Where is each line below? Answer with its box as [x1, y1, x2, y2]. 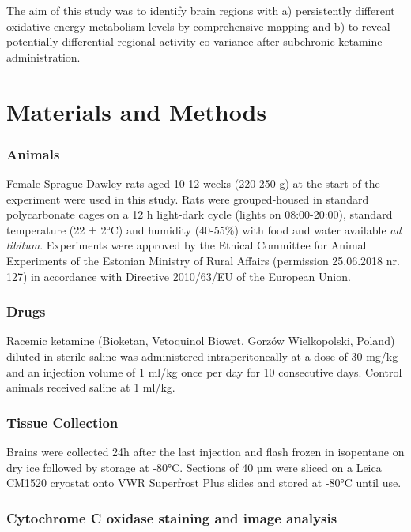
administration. [6, 48, 81, 65]
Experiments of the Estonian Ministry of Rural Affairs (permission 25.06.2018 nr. [6, 252, 400, 268]
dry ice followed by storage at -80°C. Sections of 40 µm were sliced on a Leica [6, 459, 382, 475]
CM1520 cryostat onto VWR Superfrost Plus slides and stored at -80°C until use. [6, 474, 402, 491]
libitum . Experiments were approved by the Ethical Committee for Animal [6, 237, 367, 253]
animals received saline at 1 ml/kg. [6, 379, 175, 395]
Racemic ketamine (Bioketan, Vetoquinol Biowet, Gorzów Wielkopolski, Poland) [6, 332, 395, 349]
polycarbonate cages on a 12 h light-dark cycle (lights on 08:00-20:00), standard [6, 206, 393, 223]
